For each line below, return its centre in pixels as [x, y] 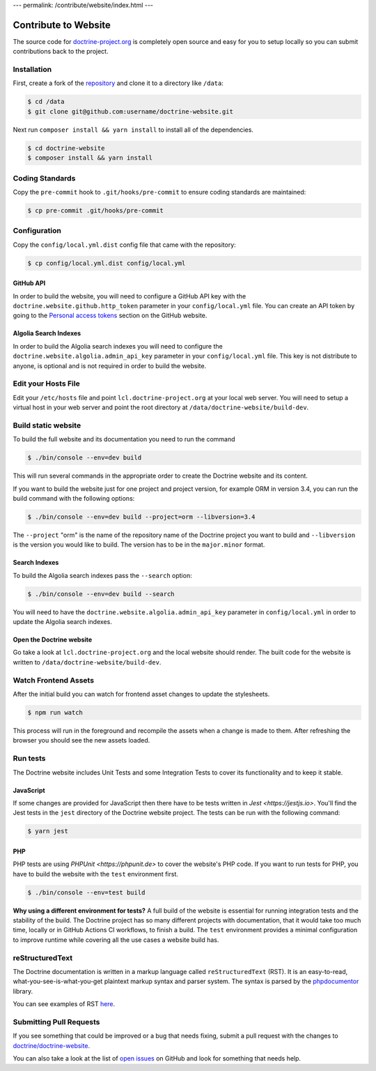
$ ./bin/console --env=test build [86, 892]
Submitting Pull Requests [56, 1021]
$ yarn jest [48, 831]
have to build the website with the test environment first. [96, 874]
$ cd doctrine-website [66, 148]
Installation [32, 70]
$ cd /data [46, 102]
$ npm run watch [55, 712]
